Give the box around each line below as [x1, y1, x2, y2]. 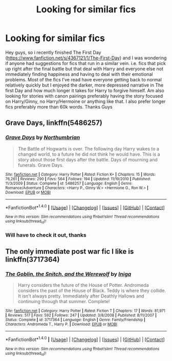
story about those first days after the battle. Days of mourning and [17, 156, 158, 162]
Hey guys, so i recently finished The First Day [5, 49, 101, 55]
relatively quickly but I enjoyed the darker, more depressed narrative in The [5, 82, 164, 88]
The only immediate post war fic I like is [5, 247, 134, 256]
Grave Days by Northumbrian [5, 134, 80, 141]
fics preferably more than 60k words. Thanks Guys [5, 103, 113, 110]
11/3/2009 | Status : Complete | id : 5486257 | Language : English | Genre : [5, 181, 133, 186]
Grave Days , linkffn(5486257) [5, 119, 102, 128]
